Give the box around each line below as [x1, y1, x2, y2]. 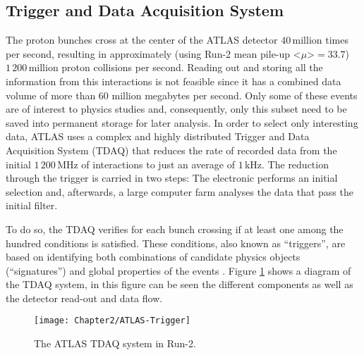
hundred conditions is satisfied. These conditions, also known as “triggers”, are [6, 235, 346, 250]
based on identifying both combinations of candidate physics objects [6, 249, 301, 264]
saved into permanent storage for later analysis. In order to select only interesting [6, 115, 358, 130]
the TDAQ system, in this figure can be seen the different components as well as [6, 277, 353, 292]
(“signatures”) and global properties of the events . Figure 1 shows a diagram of [6, 263, 351, 278]
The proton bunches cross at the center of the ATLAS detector [6, 32, 278, 47]
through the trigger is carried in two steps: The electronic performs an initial [6, 170, 338, 185]
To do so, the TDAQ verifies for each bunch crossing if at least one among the [6, 221, 344, 236]
